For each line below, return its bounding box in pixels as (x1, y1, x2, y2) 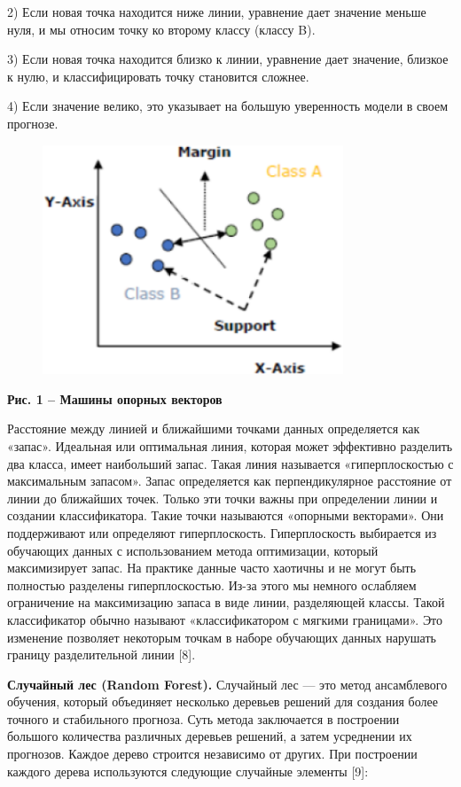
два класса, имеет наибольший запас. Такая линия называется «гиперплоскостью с (7, 454, 454, 472)
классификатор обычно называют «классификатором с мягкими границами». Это (7, 610, 443, 628)
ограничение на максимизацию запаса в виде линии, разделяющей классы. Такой (7, 593, 445, 612)
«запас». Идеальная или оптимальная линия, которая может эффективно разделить (7, 436, 453, 455)
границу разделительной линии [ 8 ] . (7, 645, 196, 664)
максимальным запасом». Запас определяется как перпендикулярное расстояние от (7, 471, 452, 490)
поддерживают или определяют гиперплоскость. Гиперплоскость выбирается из (7, 523, 437, 542)
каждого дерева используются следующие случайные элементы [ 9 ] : (7, 761, 369, 780)
